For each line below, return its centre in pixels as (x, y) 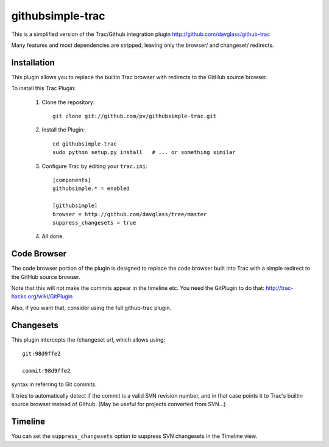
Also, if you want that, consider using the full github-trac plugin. (91, 308)
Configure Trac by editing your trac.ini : (94, 166)
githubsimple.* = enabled (91, 188)
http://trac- (280, 288)
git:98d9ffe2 (41, 354)
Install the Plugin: (63, 130)
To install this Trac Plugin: (44, 88)
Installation (33, 62)
